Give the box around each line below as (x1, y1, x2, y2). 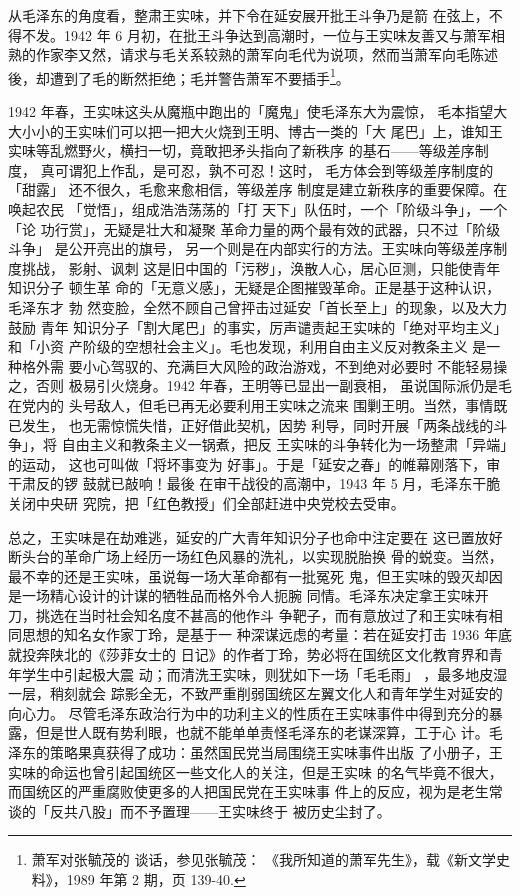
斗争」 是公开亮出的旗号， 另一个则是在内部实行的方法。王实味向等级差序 (8, 238, 494, 259)
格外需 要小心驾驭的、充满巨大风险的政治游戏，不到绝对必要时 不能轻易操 (21, 355, 508, 376)
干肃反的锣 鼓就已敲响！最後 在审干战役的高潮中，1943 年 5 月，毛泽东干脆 (8, 473, 501, 494)
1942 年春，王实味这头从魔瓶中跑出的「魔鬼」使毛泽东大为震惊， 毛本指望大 (8, 101, 508, 122)
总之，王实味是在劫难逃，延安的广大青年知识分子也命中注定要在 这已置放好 (8, 526, 503, 547)
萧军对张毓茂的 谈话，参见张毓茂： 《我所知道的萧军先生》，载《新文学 (31, 849, 497, 870)
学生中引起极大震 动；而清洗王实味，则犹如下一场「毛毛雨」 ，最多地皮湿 (21, 663, 508, 684)
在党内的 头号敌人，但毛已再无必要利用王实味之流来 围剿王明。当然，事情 (8, 394, 494, 415)
